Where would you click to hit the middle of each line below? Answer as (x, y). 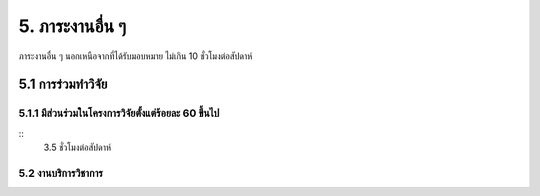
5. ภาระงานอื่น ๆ (72, 26)
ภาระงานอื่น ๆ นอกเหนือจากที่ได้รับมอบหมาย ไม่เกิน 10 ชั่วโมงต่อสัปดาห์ (135, 56)
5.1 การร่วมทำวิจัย (63, 84)
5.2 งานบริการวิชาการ (61, 173)
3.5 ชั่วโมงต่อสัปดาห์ (77, 147)
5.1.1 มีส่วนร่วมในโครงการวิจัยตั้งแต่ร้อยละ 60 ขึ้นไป (119, 113)
